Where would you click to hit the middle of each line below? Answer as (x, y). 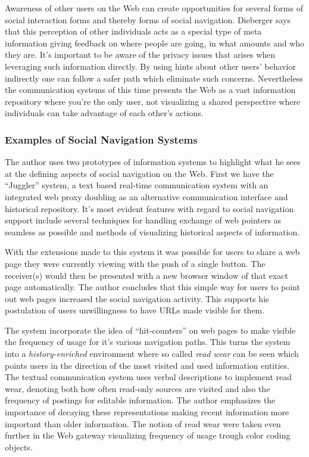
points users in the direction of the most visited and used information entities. (147, 365)
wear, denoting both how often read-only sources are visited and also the (138, 388)
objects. (19, 447)
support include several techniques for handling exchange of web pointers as (143, 220)
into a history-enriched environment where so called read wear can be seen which (152, 354)
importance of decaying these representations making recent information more (147, 412)
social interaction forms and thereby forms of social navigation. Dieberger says (148, 19)
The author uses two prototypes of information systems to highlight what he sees (153, 162)
